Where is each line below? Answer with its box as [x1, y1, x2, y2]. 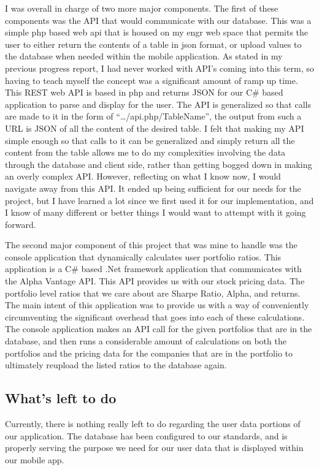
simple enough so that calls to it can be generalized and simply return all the [5, 134, 295, 146]
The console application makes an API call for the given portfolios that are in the [5, 322, 312, 335]
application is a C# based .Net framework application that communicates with [5, 262, 302, 275]
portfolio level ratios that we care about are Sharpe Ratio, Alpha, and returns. [5, 286, 301, 299]
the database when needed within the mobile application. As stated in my [5, 50, 283, 63]
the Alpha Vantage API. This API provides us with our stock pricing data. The [5, 275, 305, 287]
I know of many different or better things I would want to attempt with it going [5, 206, 306, 219]
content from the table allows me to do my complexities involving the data [5, 146, 286, 159]
